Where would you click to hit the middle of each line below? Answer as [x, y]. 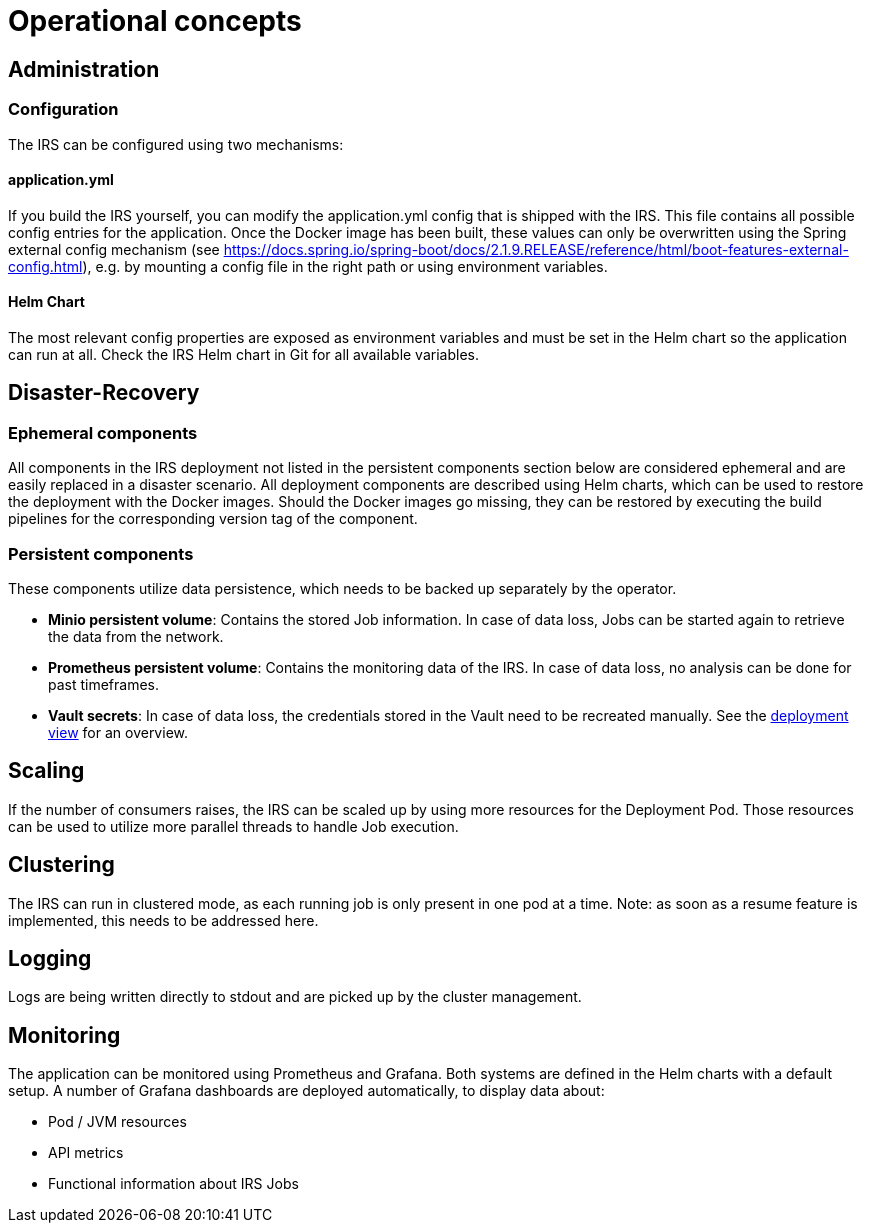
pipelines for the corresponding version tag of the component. [213, 519]
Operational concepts [155, 21]
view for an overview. [118, 732]
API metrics [86, 1153]
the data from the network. [136, 636]
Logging [50, 959]
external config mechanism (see [114, 249]
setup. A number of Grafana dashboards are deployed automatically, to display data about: [306, 1091]
